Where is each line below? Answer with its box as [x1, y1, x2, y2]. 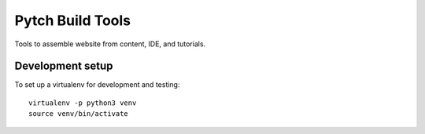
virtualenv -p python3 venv [28, 98, 137, 107]
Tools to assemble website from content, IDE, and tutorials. [14, 39, 206, 49]
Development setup [14, 60, 113, 73]
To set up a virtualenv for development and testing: [14, 80, 180, 89]
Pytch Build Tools [14, 12, 131, 29]
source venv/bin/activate [28, 110, 129, 118]
